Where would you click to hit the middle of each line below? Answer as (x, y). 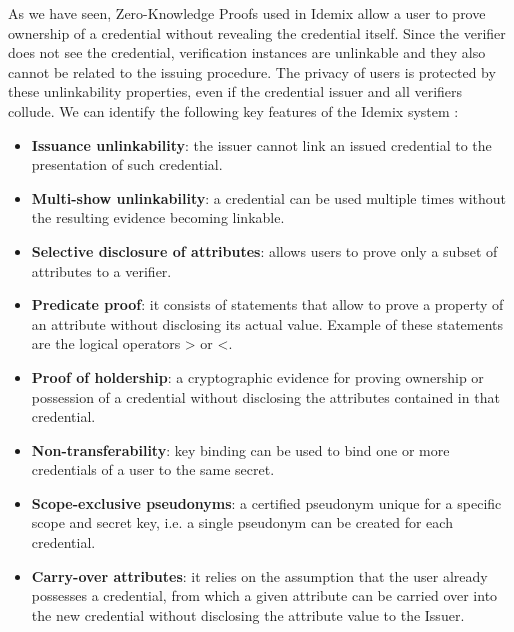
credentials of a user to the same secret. (153, 469)
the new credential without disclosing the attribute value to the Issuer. (248, 614)
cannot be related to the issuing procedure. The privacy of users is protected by (252, 71)
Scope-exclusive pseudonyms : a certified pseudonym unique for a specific (266, 502)
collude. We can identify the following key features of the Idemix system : (233, 110)
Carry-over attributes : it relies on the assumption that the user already (259, 575)
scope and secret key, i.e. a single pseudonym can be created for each (242, 522)
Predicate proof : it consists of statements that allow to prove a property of (267, 304)
